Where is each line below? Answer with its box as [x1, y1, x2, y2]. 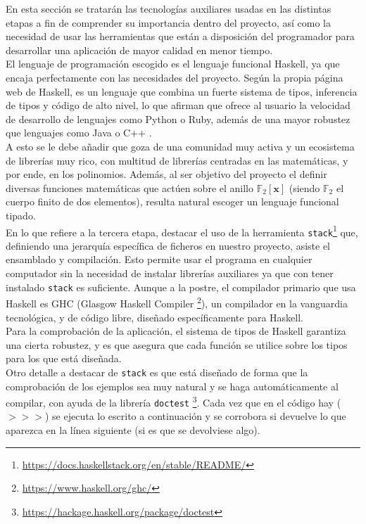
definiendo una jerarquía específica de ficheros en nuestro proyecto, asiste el [6, 238, 331, 253]
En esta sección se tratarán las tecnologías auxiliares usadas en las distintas [6, 1, 332, 15]
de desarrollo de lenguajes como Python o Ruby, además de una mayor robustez [6, 111, 351, 126]
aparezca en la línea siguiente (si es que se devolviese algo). [6, 423, 260, 437]
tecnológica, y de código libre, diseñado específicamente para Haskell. [6, 309, 304, 324]
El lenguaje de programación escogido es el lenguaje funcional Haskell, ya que [6, 56, 340, 71]
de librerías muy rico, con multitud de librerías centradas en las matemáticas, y [6, 153, 348, 167]
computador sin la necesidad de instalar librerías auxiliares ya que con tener [6, 266, 334, 280]
